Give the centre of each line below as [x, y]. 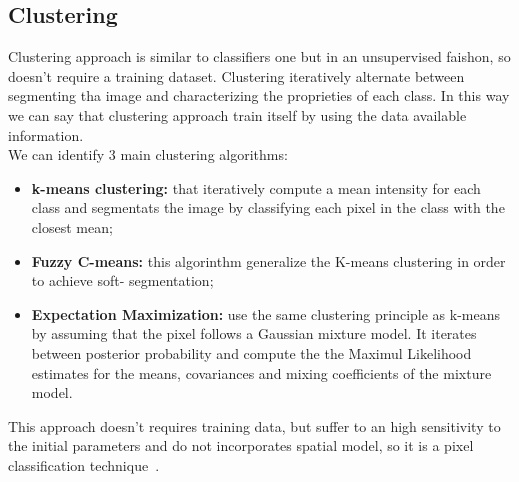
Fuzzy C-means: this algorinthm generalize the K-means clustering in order [268, 260]
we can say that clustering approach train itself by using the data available [237, 114]
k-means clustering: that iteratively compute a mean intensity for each [256, 187]
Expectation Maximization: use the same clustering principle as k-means [266, 313]
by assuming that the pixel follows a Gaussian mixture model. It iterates [254, 333]
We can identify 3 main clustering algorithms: [148, 154]
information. [46, 134]
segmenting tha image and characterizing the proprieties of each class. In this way [259, 95]
